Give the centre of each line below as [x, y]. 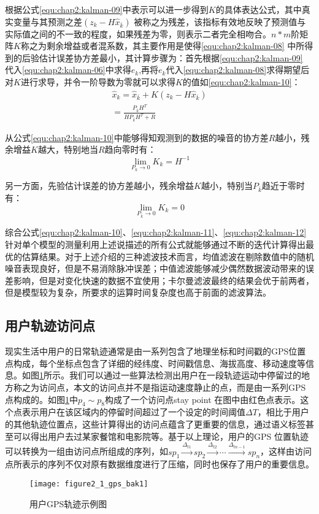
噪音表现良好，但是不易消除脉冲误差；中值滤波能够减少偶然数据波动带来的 [155, 268]
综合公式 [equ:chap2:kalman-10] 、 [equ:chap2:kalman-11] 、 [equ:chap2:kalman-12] [156, 232]
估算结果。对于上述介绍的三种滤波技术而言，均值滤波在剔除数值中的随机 [168, 256]
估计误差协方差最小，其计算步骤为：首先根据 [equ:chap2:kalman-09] [171, 57]
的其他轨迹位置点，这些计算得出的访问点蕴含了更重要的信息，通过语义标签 [155, 424]
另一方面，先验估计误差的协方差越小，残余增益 [99, 186]
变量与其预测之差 [48, 21]
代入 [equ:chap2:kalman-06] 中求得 [68, 70]
